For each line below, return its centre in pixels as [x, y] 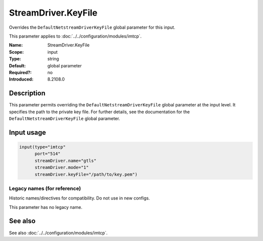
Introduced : [21, 79]
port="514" [48, 154]
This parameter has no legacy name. [46, 207]
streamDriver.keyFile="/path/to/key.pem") [86, 174]
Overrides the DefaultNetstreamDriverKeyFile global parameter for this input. [92, 27]
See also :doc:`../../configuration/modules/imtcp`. [58, 233]
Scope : [16, 52]
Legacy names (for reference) [45, 188]
